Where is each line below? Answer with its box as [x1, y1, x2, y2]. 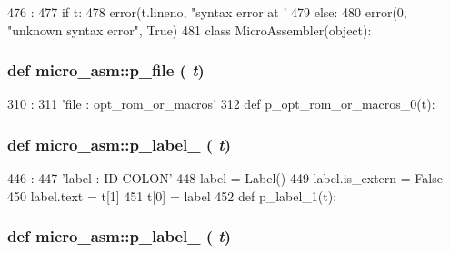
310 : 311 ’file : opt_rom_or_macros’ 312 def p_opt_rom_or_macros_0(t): [7, 94, 435, 113]
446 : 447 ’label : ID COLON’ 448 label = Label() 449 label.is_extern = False [7, 169, 443, 188]
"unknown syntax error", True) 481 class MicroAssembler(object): [7, 20, 372, 39]
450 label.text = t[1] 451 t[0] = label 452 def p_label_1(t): [7, 186, 337, 205]
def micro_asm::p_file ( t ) [7, 59, 205, 82]
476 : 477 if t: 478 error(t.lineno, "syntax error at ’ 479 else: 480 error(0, [7, 3, 407, 21]
